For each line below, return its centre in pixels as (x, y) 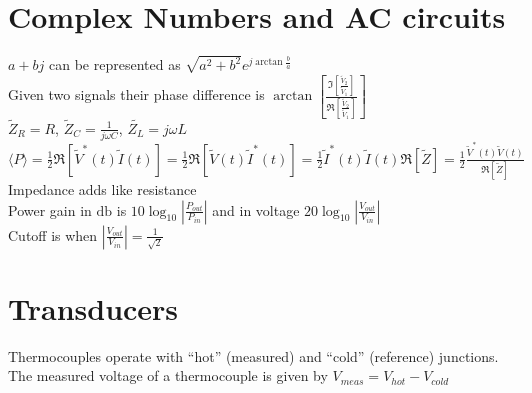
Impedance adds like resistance (102, 188)
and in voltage (256, 209)
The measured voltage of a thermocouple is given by (168, 375)
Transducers (93, 307)
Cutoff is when (53, 234)
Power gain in (50, 209)
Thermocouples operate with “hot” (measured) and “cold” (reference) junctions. (253, 355)
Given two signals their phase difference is (136, 94)
